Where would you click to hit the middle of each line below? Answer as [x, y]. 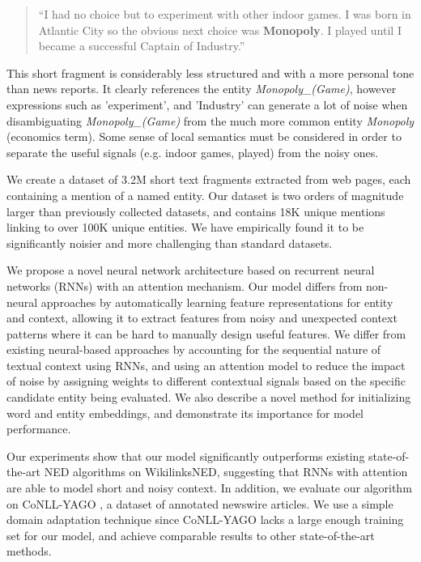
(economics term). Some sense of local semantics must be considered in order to [204, 136]
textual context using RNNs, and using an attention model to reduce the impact [206, 365]
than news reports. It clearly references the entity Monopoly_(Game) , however [202, 89]
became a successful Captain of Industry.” [142, 46]
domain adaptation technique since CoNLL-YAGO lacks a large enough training [205, 519]
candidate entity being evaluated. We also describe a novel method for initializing [209, 397]
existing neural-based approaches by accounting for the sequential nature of [194, 349]
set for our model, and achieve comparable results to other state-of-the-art [191, 535]
